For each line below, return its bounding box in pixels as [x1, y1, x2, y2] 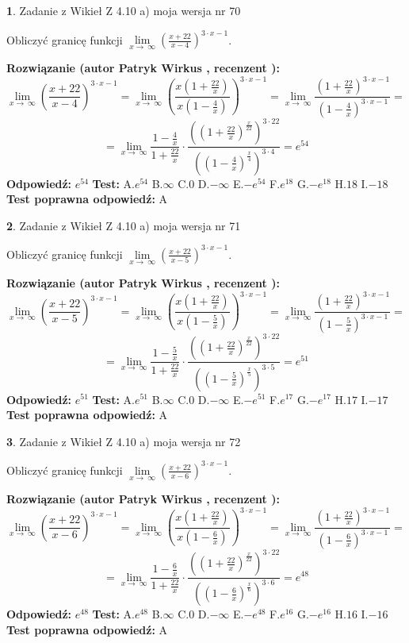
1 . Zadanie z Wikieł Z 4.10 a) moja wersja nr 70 [6, 2, 241, 18]
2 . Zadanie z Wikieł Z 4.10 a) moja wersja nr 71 [6, 217, 241, 233]
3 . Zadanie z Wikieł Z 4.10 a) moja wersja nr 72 [6, 433, 241, 449]
